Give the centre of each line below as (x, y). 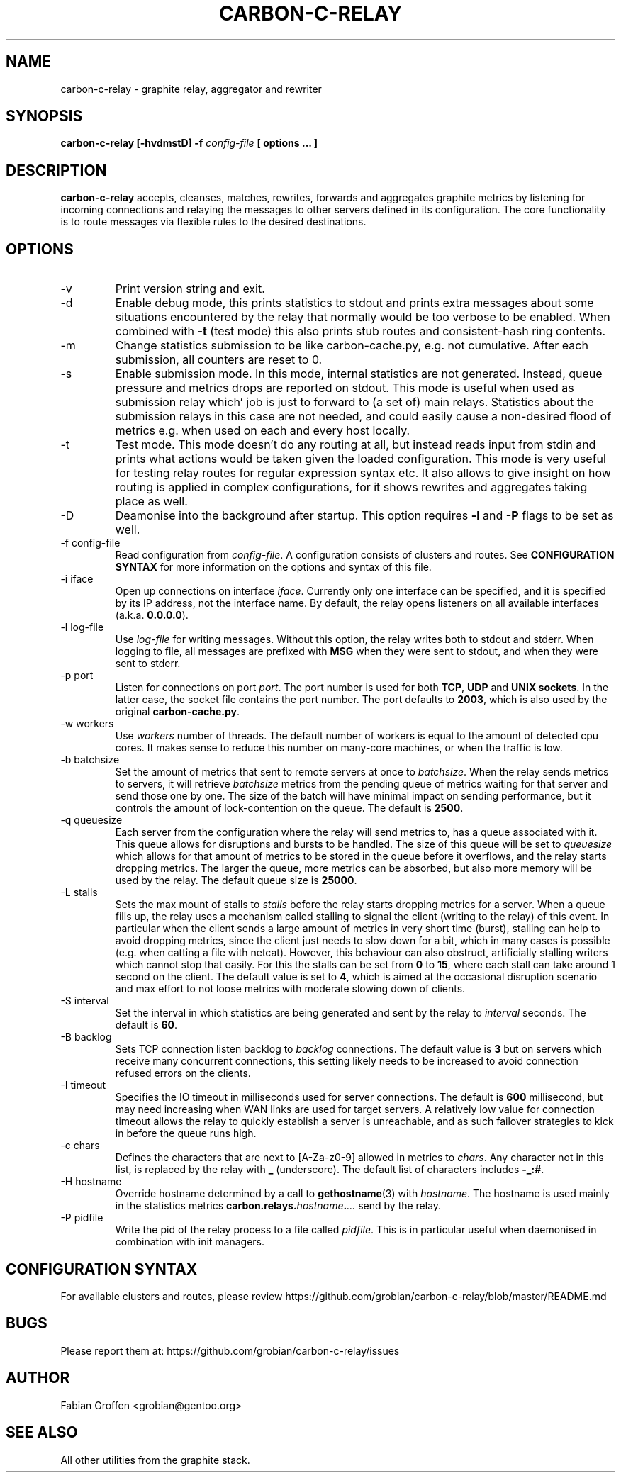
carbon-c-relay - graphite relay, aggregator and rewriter (191, 89)
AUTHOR (38, 1378)
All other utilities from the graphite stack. (155, 1460)
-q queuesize (91, 820)
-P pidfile (82, 1218)
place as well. (151, 502)
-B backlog (86, 1037)
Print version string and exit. (190, 289)
